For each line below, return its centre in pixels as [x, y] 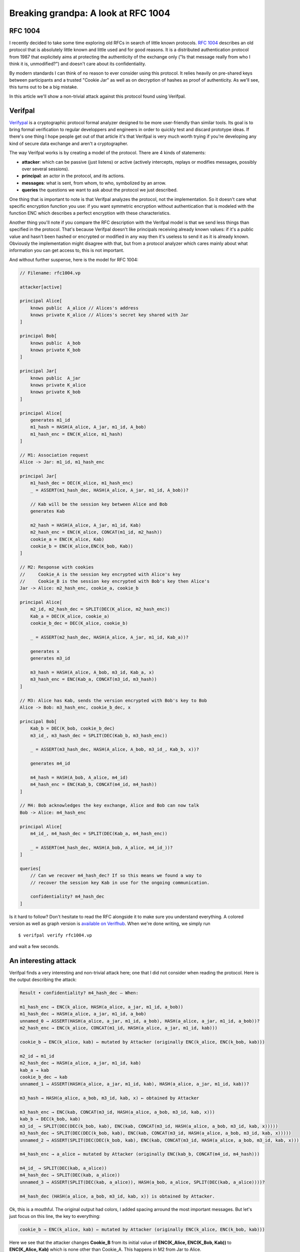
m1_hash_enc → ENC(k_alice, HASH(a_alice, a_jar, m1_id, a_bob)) [101, 1007]
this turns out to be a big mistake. [44, 87]
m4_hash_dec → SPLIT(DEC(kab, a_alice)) [70, 1175]
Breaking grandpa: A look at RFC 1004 [90, 13]
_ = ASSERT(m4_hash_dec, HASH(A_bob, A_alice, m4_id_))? [101, 847]
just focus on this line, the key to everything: [55, 1216]
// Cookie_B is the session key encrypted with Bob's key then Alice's [115, 581]
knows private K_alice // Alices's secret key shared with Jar [109, 315]
